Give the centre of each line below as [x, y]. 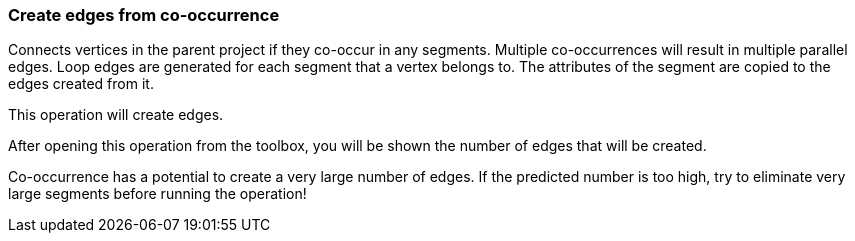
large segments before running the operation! [157, 194]
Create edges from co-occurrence [144, 15]
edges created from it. [81, 84]
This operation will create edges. [116, 115]
